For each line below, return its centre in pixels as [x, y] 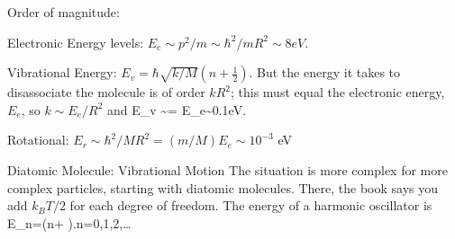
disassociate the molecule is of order [106, 92]
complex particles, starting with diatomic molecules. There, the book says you [223, 187]
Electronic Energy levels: [76, 42]
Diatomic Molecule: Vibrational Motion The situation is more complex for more [227, 169]
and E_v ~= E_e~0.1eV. [177, 109]
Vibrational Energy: [62, 72]
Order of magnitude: [64, 12]
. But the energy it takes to [325, 72]
